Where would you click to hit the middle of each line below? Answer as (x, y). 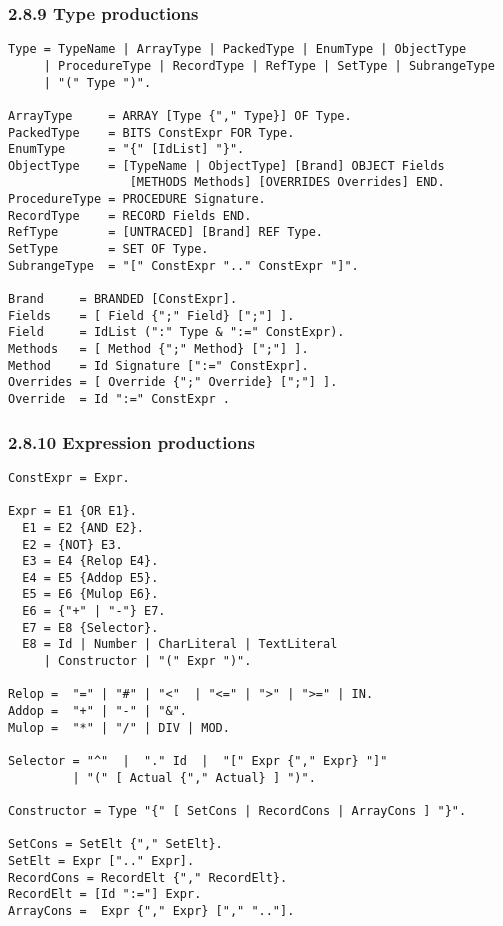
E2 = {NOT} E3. (72, 544)
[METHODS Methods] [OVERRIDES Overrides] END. (287, 182)
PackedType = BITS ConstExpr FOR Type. (151, 132)
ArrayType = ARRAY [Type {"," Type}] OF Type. (180, 115)
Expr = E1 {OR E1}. (72, 511)
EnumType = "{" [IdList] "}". (126, 149)
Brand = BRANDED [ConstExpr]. (123, 299)
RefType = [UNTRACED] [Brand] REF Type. (165, 232)
